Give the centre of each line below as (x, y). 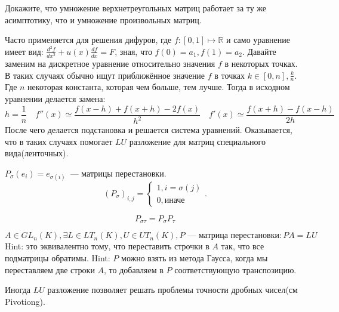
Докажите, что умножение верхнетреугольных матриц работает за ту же (136, 8)
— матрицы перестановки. (118, 173)
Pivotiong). (25, 301)
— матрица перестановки (233, 236)
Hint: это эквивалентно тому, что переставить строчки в (107, 246)
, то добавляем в (134, 269)
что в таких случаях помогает (59, 141)
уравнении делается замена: (55, 99)
